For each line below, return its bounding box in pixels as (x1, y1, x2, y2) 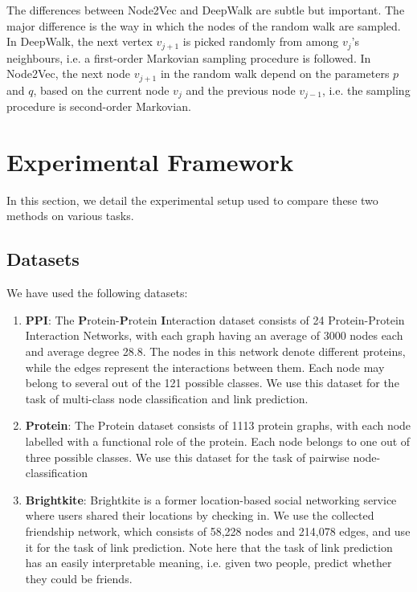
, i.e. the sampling (321, 81, 411, 98)
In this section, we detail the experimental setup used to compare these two (6, 191, 378, 208)
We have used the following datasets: (6, 284, 188, 301)
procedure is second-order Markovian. (6, 98, 191, 115)
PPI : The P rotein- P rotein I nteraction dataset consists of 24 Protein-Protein (25, 311, 405, 328)
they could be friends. (25, 570, 133, 586)
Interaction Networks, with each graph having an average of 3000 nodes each (25, 327, 403, 344)
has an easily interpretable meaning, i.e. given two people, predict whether (25, 554, 392, 571)
